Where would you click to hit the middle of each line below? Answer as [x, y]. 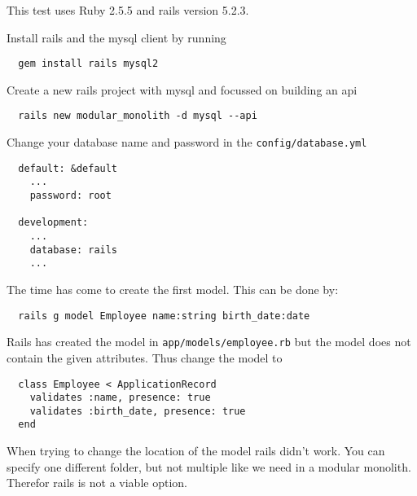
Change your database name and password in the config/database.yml [187, 142]
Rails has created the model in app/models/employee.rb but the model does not [209, 342]
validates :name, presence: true [120, 398]
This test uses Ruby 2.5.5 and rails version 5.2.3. [128, 10]
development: [53, 223]
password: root [70, 196]
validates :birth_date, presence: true [138, 411]
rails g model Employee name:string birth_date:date [164, 316]
